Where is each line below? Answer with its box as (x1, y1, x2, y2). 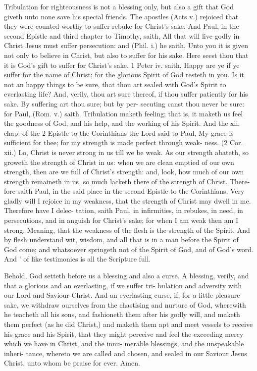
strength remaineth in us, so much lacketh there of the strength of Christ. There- (4, 176, 250, 186)
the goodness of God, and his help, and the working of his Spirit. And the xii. (4, 118, 240, 128)
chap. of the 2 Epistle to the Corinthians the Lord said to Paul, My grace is (4, 127, 234, 138)
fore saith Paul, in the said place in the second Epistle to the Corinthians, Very (4, 186, 245, 196)
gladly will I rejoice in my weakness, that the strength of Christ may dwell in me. (4, 195, 251, 206)
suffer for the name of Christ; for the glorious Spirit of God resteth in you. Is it (4, 69, 244, 80)
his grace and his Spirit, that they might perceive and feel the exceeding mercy (4, 328, 244, 339)
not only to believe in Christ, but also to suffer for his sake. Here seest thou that (4, 50, 249, 60)
